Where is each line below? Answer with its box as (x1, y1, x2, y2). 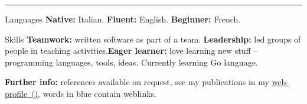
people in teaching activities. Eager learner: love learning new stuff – (5, 44, 258, 57)
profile (5, 87, 28, 99)
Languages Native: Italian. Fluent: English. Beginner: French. (5, 13, 241, 25)
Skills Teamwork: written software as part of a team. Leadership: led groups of (5, 32, 301, 45)
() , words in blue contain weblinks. (31, 87, 156, 99)
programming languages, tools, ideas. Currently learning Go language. (5, 56, 258, 68)
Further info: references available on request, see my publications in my (5, 76, 269, 88)
